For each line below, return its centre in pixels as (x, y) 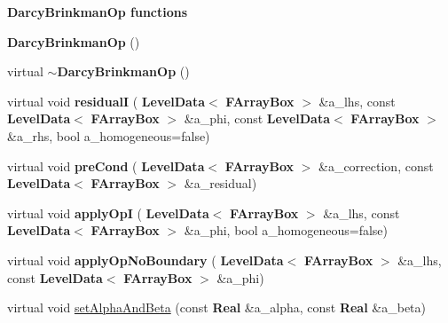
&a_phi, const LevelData (257, 118)
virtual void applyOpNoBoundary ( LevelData (145, 260)
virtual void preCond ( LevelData (106, 165)
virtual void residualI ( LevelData (106, 101)
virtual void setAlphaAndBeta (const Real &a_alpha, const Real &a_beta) (216, 307)
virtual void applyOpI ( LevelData (108, 213)
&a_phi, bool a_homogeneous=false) (286, 230)
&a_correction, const (376, 165)
